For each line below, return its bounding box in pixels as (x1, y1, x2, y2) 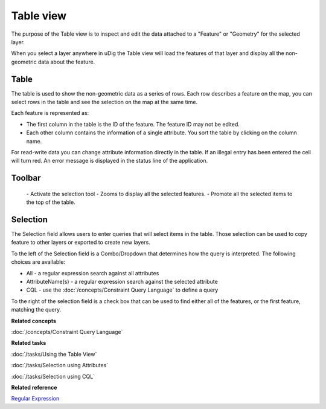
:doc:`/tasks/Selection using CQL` (11, 373, 95, 380)
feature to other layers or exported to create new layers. (11, 239, 150, 246)
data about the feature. (37, 58, 95, 65)
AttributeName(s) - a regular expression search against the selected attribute (26, 278, 219, 286)
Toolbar (11, 173, 42, 183)
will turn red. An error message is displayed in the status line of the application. (11, 157, 208, 165)
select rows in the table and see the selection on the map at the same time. (11, 99, 198, 106)
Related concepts (11, 317, 57, 324)
